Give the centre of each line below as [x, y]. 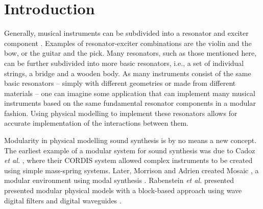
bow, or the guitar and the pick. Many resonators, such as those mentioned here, [130, 53]
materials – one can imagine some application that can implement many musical [130, 93]
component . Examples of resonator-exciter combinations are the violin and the [128, 43]
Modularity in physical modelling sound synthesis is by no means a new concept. [130, 140]
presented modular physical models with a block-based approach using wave [123, 190]
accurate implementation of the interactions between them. [97, 123]
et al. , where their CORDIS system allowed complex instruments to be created [128, 160]
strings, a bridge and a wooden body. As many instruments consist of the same [128, 73]
